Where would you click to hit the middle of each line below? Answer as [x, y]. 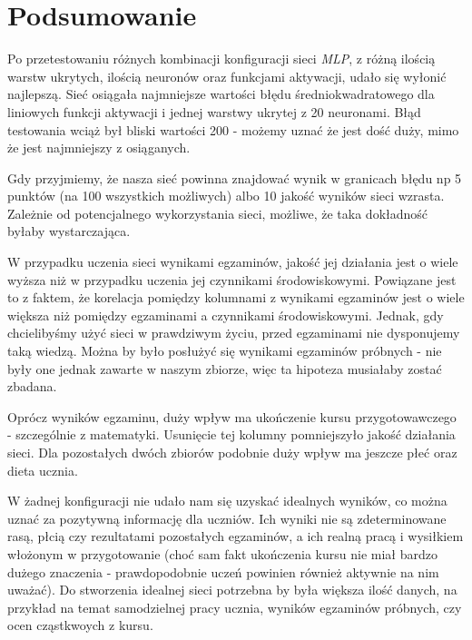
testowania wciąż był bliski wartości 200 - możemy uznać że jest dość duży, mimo [233, 129]
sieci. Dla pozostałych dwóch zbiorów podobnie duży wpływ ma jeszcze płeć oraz [232, 452]
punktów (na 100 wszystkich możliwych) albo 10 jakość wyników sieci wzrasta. [226, 196]
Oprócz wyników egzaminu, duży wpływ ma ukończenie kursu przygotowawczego [232, 416]
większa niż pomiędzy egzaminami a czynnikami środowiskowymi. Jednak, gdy [226, 315]
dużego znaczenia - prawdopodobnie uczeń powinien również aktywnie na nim [223, 571]
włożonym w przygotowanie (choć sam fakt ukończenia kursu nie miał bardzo [222, 553]
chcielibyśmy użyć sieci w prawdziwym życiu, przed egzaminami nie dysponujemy [234, 333]
